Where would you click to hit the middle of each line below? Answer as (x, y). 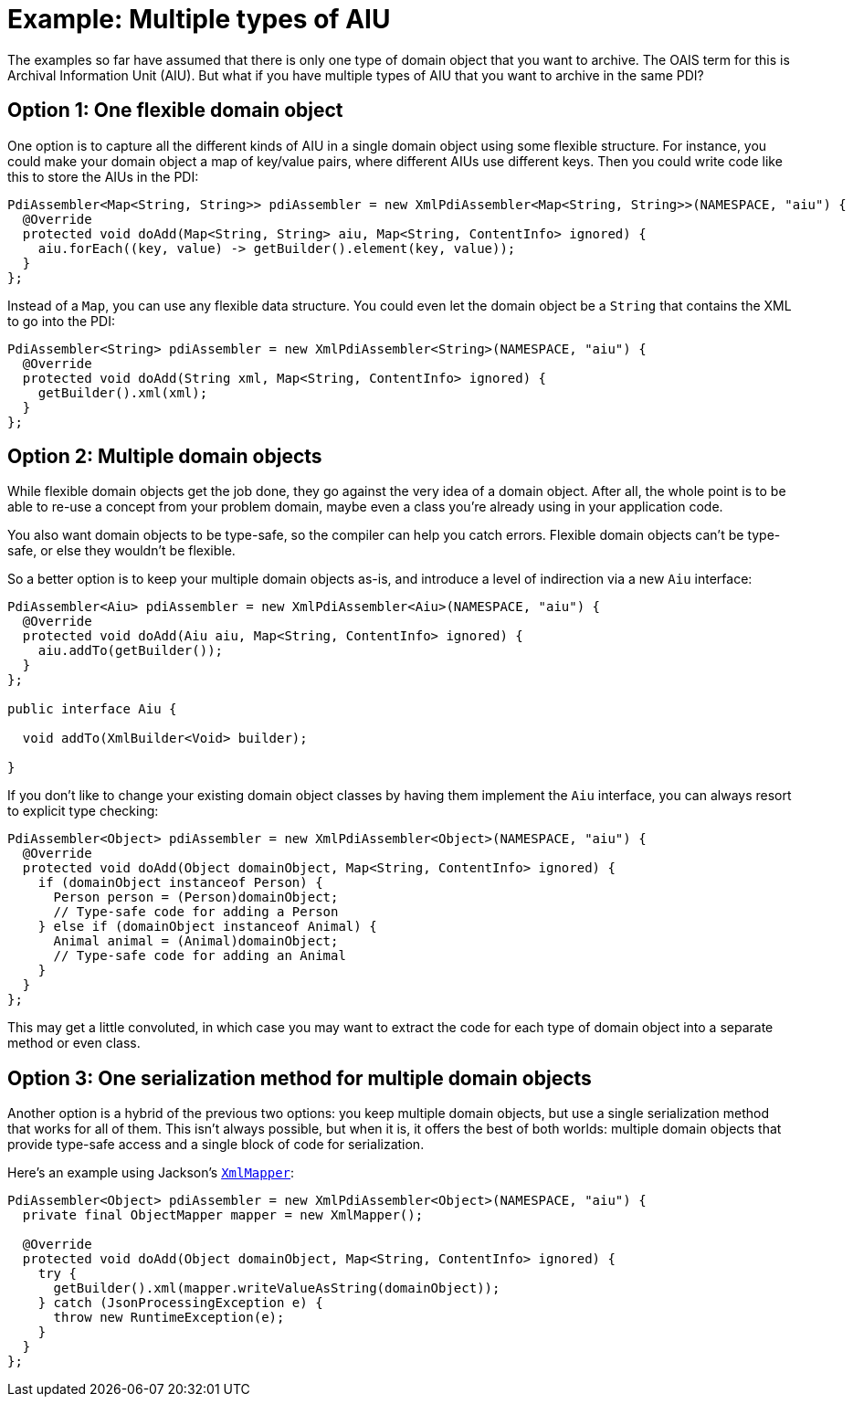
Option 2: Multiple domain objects (165, 457)
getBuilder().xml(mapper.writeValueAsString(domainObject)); (277, 1288)
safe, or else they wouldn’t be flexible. (121, 551)
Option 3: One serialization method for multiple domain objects (300, 1078)
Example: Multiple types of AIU (199, 19)
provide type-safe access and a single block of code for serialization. (216, 1145)
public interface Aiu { (92, 709)
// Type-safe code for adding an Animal (200, 956)
